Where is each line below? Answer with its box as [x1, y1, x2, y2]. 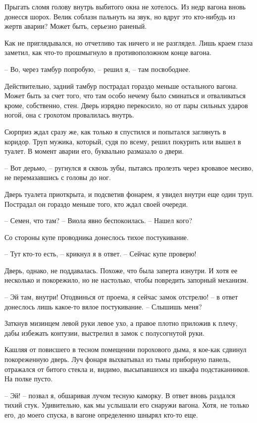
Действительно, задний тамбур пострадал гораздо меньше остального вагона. [4, 80, 238, 91]
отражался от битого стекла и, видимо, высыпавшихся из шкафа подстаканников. [4, 363, 250, 374]
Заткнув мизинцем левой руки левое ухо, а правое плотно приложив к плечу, [4, 318, 238, 328]
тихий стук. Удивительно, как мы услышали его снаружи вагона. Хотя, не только [4, 400, 249, 410]
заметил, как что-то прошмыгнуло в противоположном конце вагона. [4, 47, 211, 58]
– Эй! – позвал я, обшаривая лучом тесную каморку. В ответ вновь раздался [4, 390, 235, 400]
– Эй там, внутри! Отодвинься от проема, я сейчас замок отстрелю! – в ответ [4, 292, 238, 302]
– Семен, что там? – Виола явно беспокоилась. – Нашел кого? [4, 215, 193, 226]
